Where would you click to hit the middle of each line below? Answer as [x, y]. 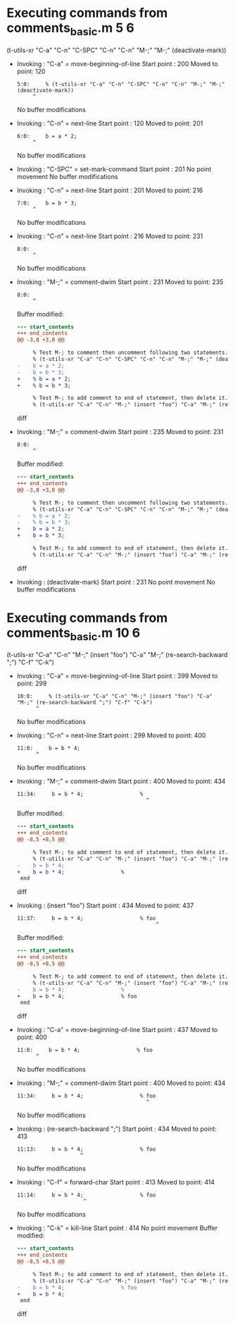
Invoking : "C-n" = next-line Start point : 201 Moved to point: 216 [110, 190]
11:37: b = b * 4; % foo [86, 919]
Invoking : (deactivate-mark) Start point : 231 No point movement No [116, 582]
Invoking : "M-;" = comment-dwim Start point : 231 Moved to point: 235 [120, 282]
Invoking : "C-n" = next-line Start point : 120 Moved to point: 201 [110, 123]
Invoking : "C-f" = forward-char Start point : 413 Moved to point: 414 [116, 1182]
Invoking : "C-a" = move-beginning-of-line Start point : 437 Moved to [117, 1030]
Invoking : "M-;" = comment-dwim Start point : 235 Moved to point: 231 [120, 432]
